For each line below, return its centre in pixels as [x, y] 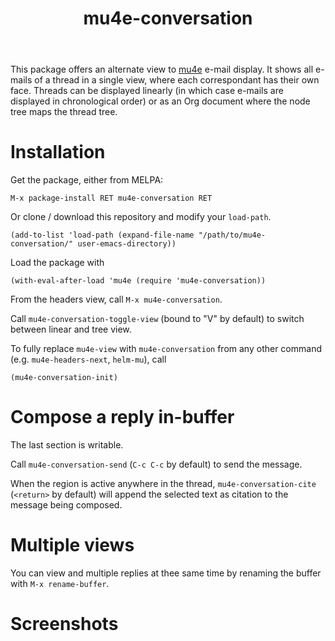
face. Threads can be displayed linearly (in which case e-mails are [147, 91]
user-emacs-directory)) [127, 244]
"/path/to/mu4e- [232, 235]
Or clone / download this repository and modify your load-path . [141, 217]
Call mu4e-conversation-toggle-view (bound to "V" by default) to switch [157, 319]
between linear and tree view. [71, 329]
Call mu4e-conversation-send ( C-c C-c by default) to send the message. [156, 464]
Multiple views [72, 545]
